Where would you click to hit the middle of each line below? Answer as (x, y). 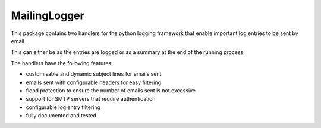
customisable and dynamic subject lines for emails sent (94, 74)
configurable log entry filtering (63, 107)
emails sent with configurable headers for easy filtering (94, 82)
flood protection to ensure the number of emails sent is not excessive (111, 90)
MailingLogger (48, 15)
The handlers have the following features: (62, 63)
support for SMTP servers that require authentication (91, 99)
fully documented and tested (61, 116)
